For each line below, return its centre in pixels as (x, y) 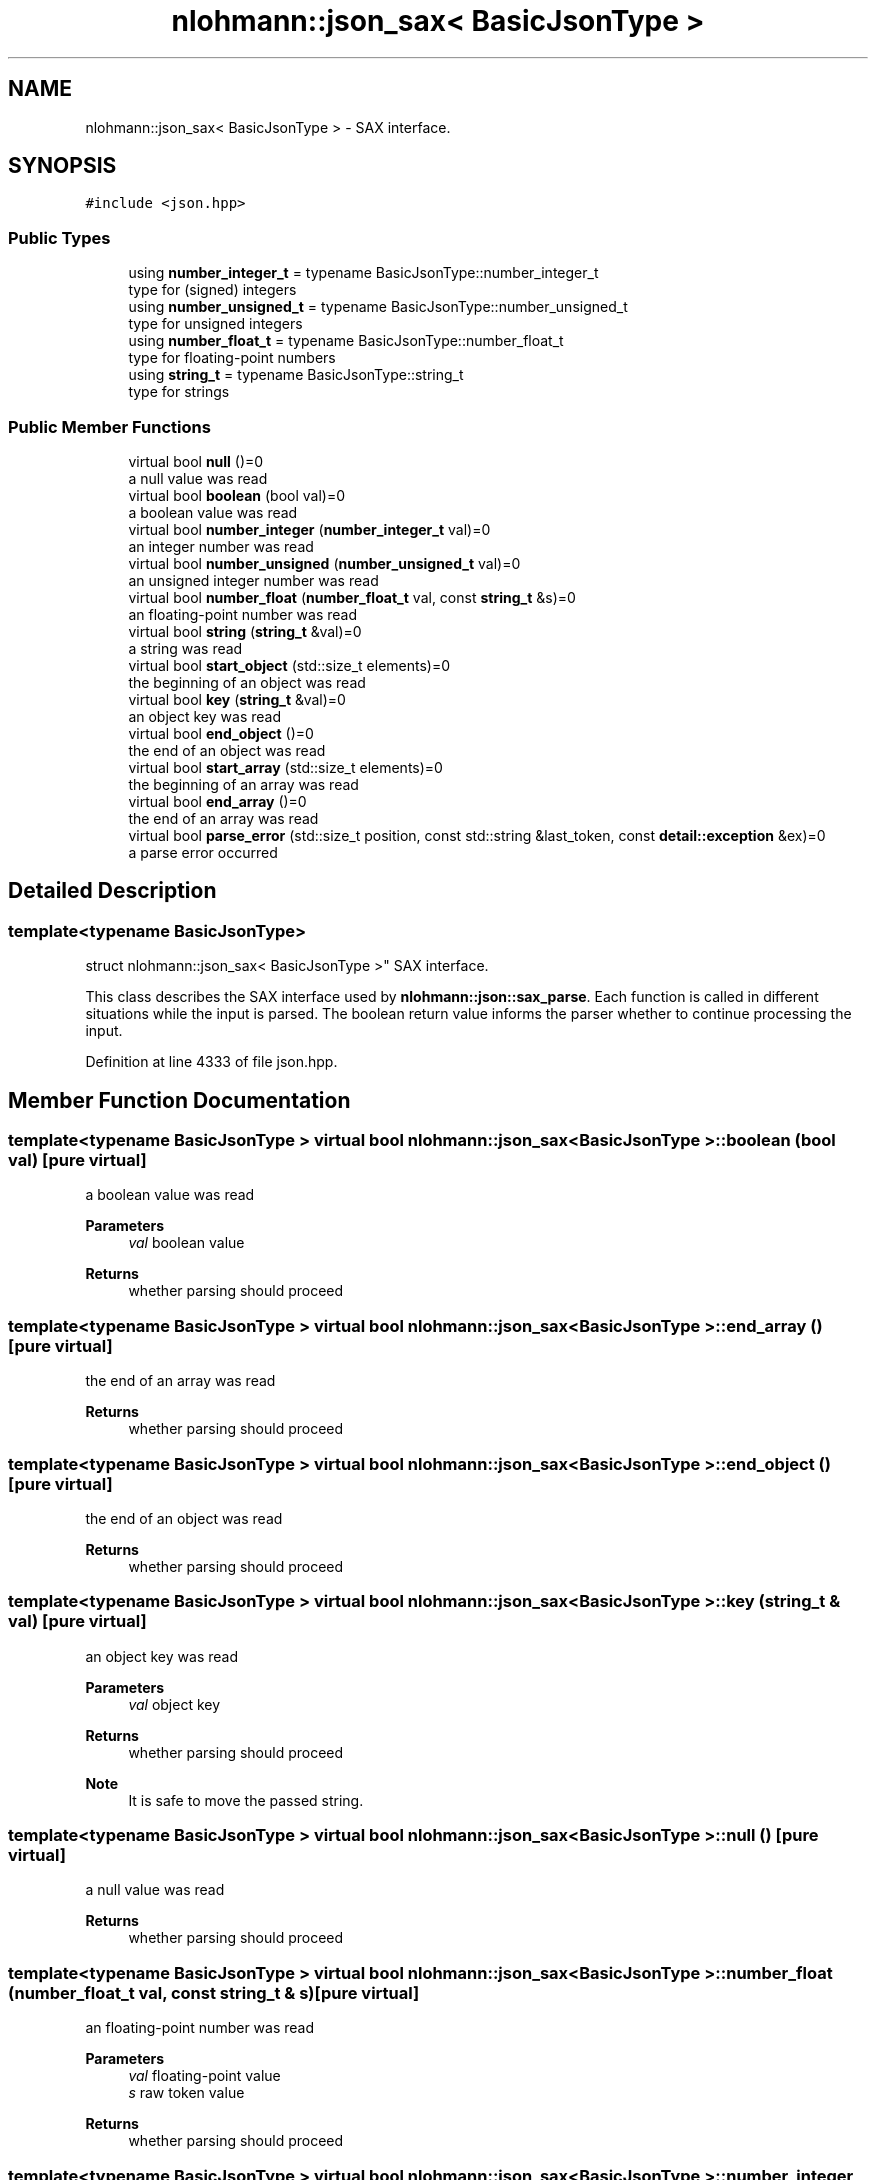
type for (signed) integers (212, 290)
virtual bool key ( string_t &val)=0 (237, 699)
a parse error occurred (203, 852)
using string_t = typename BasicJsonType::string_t (296, 375)
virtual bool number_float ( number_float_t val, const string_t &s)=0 (352, 597)
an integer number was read (221, 546)
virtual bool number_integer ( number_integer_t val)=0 (309, 529)
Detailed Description (112, 891)
